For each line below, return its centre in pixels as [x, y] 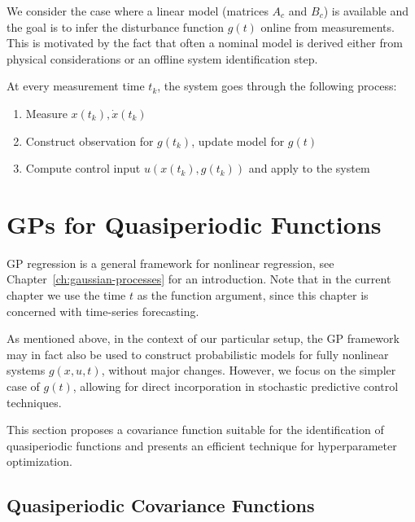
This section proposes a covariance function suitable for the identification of [195, 430]
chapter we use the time [66, 295]
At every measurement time [76, 86]
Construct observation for [90, 140]
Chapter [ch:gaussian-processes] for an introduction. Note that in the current [199, 279]
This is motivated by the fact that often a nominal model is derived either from [205, 43]
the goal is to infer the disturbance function [116, 26]
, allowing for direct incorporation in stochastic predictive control [236, 386]
